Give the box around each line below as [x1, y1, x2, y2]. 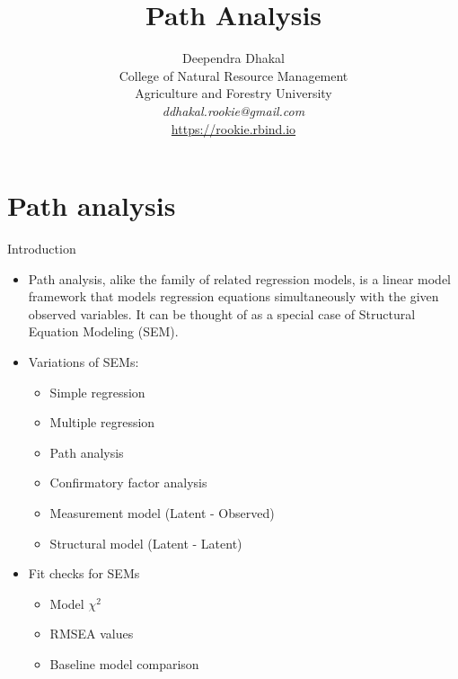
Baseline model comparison [49, 654, 199, 673]
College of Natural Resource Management [119, 66, 348, 85]
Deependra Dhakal [181, 49, 285, 67]
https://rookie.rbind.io [171, 119, 296, 138]
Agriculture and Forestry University [135, 84, 332, 103]
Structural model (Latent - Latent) [49, 533, 242, 552]
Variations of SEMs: [28, 353, 139, 371]
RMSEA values [49, 624, 134, 643]
